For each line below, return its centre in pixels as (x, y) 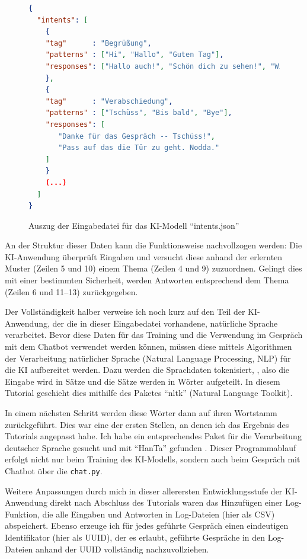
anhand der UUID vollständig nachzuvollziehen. (122, 549)
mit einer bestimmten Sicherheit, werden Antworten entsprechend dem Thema (147, 280)
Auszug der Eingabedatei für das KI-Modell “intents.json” (134, 225)
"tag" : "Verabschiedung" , (109, 101)
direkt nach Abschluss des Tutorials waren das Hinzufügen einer (166, 502)
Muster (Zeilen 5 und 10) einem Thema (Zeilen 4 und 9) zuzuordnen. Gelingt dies (153, 268)
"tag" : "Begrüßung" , (98, 43)
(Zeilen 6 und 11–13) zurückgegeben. (71, 291)
